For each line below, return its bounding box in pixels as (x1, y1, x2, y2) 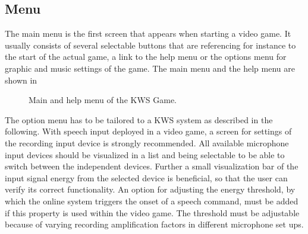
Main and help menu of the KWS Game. (29, 94, 177, 106)
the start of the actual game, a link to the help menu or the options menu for (5, 50, 287, 63)
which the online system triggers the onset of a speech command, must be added (5, 194, 298, 207)
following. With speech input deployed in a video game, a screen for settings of (5, 125, 292, 137)
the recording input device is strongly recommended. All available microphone (5, 136, 289, 149)
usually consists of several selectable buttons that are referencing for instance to (5, 39, 296, 51)
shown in (5, 73, 37, 86)
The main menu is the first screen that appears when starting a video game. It (5, 27, 291, 40)
